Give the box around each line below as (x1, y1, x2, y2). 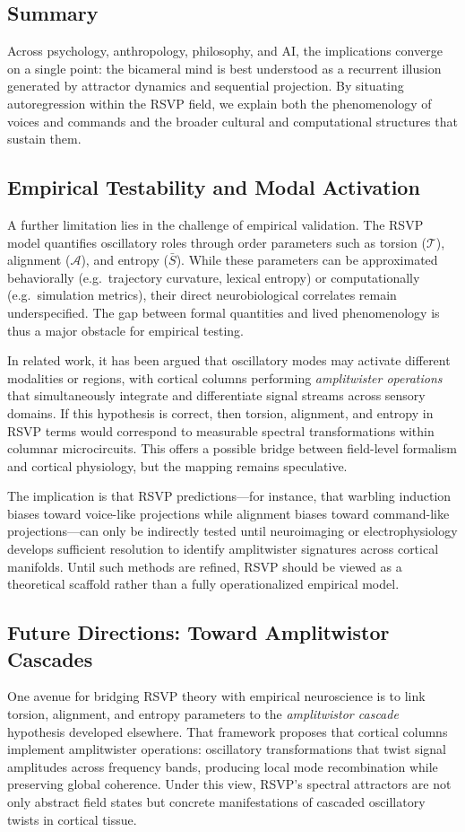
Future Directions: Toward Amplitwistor (7, 618, 390, 646)
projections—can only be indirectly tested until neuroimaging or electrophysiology (7, 521, 458, 540)
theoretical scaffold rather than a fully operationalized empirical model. (7, 574, 400, 593)
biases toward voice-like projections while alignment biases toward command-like (7, 504, 450, 522)
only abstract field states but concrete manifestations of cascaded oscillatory (7, 793, 426, 810)
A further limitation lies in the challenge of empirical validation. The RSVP (7, 215, 424, 233)
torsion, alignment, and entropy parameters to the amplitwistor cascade (7, 705, 399, 723)
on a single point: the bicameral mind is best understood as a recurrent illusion (7, 58, 442, 77)
